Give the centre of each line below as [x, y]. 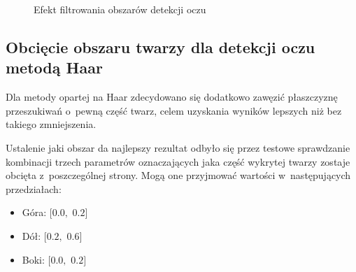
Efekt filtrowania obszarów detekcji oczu [120, 9]
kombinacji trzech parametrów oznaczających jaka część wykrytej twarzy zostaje [178, 161]
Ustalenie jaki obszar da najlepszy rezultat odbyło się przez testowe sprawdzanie [178, 147]
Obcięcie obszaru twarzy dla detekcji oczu [161, 46]
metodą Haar [54, 67]
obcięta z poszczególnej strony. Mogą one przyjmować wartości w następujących [178, 175]
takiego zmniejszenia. [51, 124]
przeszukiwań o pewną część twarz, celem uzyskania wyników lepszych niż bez [174, 110]
